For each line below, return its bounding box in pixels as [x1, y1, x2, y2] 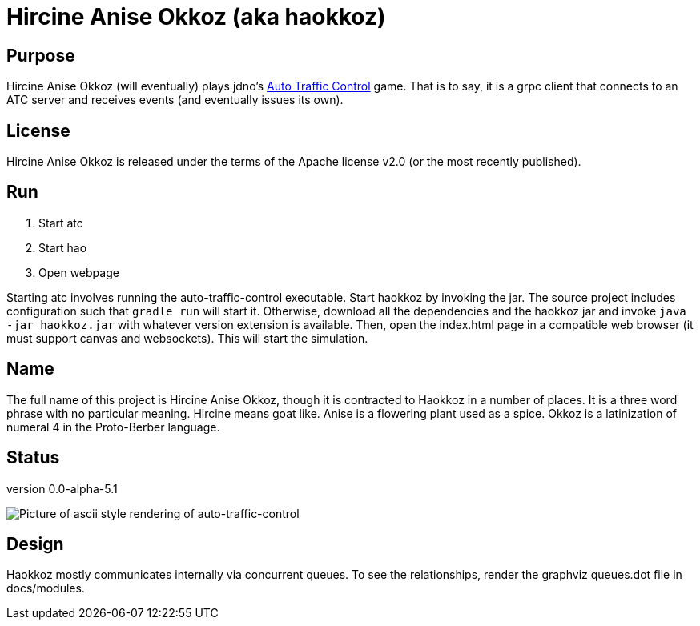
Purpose [6, 45, 75, 66]
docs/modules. [6, 581, 85, 596]
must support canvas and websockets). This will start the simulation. [6, 331, 368, 345]
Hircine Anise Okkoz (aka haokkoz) [6, 3, 386, 30]
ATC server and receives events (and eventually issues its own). [6, 93, 344, 107]
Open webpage [38, 265, 119, 279]
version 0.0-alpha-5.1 [6, 481, 118, 496]
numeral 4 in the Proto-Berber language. [6, 419, 220, 434]
